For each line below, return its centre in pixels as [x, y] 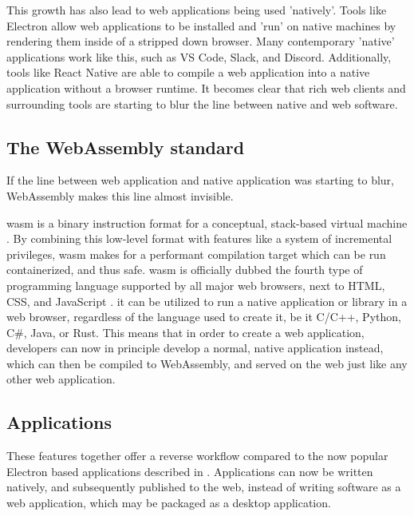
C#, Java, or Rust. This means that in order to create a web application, [185, 332]
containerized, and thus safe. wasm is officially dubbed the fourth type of [185, 270]
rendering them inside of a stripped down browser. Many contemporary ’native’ [201, 41]
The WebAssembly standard [126, 147]
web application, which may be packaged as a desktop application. [169, 503]
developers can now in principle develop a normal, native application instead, [195, 348]
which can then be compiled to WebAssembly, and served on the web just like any [207, 363]
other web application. [61, 379]
